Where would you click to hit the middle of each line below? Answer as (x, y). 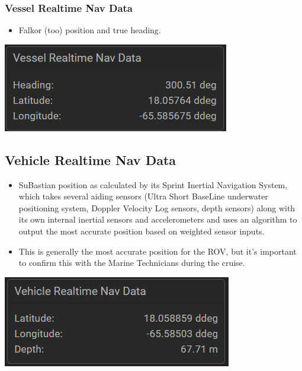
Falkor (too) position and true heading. (90, 30)
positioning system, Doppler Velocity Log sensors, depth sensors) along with (157, 207)
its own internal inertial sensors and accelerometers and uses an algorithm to (158, 219)
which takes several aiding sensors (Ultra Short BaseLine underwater (143, 196)
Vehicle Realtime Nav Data (91, 159)
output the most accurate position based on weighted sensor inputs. (142, 231)
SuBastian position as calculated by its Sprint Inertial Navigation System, (153, 184)
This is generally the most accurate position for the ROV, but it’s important (158, 251)
